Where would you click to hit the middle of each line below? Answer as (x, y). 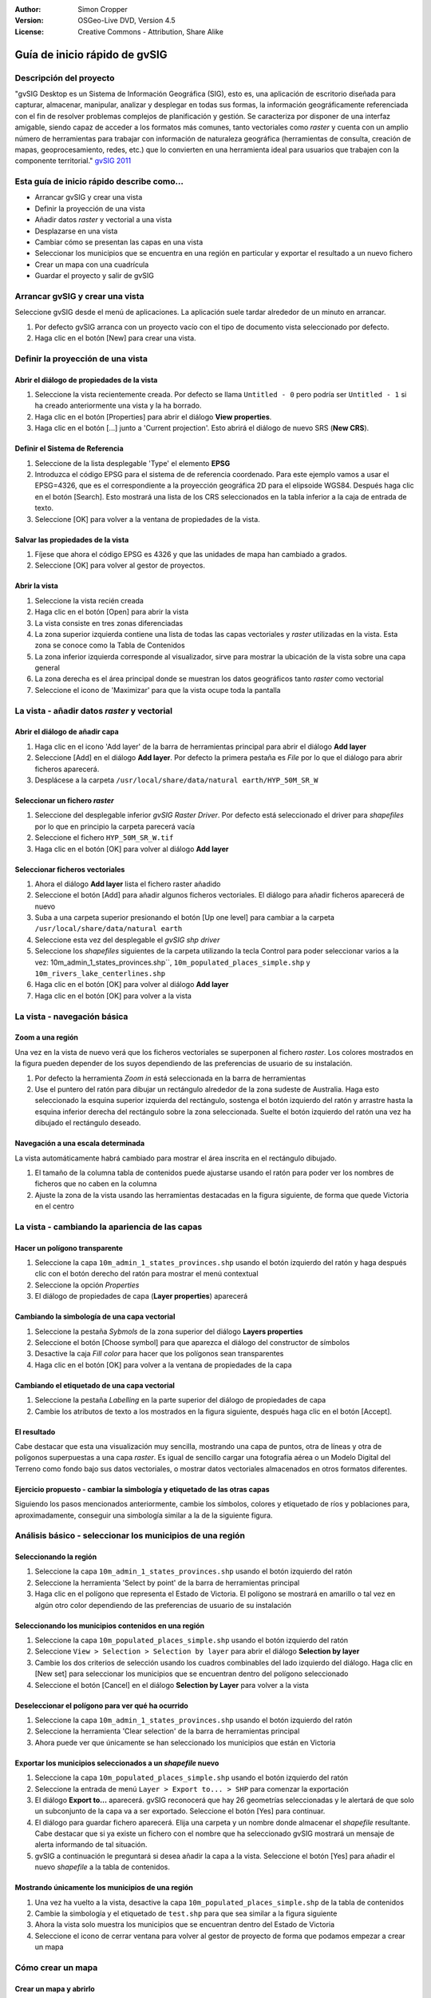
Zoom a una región (47, 1037)
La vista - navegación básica (71, 1017)
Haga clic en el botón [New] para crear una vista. (115, 338)
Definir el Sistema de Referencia (69, 448)
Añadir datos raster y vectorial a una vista (103, 220)
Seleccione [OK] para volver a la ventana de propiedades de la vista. (148, 519)
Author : (28, 9)
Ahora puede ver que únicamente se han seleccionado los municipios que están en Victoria (185, 1742)
